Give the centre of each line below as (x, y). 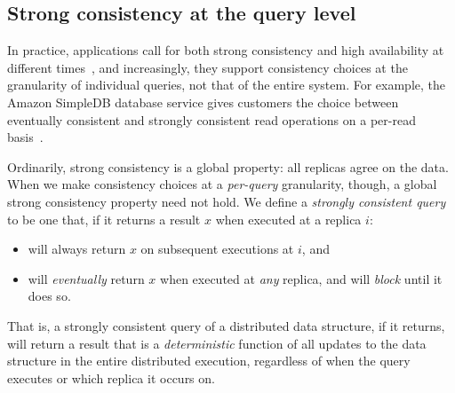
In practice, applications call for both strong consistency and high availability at (226, 50)
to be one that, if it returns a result (104, 219)
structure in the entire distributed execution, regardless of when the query (209, 361)
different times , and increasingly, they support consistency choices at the (208, 67)
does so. (49, 296)
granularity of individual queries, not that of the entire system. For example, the (226, 85)
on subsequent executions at (217, 249)
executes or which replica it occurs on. (111, 377)
